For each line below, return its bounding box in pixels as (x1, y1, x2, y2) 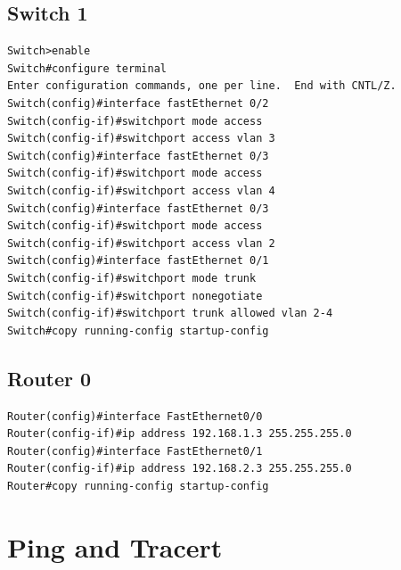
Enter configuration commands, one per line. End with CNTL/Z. (7, 79, 397, 93)
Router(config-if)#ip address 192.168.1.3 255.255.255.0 (7, 427, 352, 441)
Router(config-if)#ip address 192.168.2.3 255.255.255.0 (7, 462, 352, 475)
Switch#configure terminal (7, 62, 167, 75)
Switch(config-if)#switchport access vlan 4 (7, 184, 275, 197)
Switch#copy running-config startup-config (7, 324, 269, 337)
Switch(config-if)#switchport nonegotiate (7, 289, 263, 302)
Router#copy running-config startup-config (7, 479, 269, 492)
